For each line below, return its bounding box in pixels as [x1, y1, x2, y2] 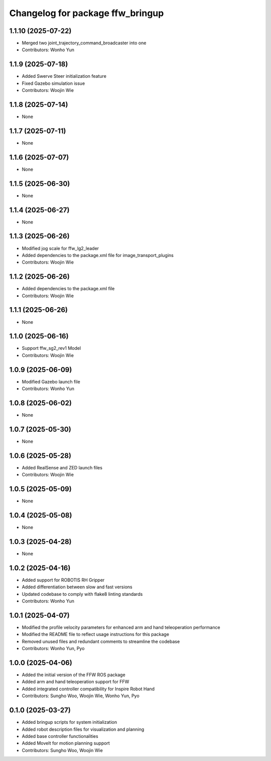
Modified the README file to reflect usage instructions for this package [22, 631, 169, 638]
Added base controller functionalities [22, 733, 98, 739]
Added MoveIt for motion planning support [22, 740, 110, 746]
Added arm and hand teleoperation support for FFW [22, 679, 129, 685]
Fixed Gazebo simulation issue [22, 80, 85, 86]
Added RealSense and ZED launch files [22, 464, 103, 470]
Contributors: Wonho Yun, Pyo [22, 646, 85, 652]
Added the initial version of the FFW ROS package [22, 672, 125, 678]
